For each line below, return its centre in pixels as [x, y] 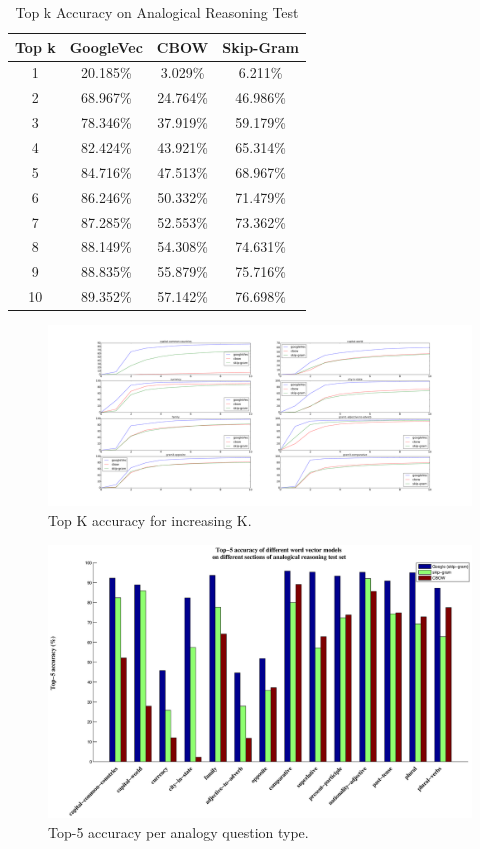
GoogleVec [106, 46]
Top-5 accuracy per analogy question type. [178, 831]
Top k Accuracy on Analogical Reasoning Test [157, 12]
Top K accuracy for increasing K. [150, 520]
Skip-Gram [260, 46]
